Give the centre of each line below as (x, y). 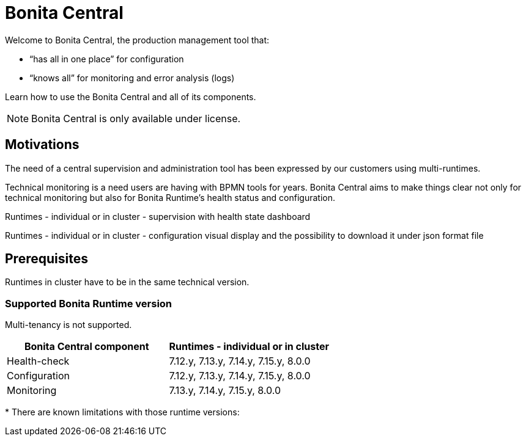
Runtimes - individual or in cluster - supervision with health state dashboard (158, 216)
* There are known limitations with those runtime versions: (122, 412)
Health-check (38, 361)
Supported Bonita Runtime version (89, 303)
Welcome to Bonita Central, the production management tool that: (137, 40)
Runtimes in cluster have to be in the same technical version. (127, 282)
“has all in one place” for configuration (107, 59)
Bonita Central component (87, 347)
